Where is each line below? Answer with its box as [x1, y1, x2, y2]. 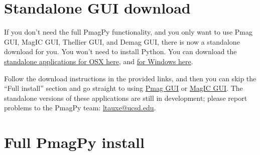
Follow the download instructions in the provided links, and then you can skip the [4, 73, 256, 83]
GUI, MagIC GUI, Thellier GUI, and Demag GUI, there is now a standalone [4, 36, 240, 47]
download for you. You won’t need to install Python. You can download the [4, 46, 237, 57]
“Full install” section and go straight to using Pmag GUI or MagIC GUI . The [4, 83, 243, 93]
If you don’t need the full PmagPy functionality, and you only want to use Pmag [4, 27, 252, 37]
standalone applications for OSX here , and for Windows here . [4, 56, 193, 66]
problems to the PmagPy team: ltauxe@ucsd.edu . [4, 102, 156, 113]
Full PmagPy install [4, 132, 145, 152]
